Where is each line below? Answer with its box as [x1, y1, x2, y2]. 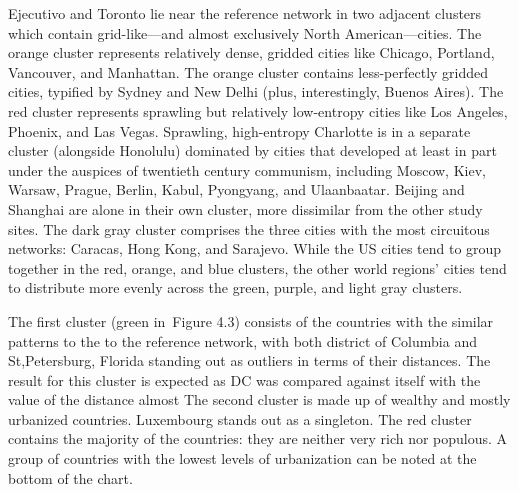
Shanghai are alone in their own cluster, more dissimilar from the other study [8, 198, 483, 219]
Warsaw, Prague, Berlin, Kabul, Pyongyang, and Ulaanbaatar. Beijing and [8, 179, 465, 200]
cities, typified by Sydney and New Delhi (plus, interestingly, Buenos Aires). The [8, 81, 504, 102]
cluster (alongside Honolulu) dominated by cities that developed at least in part [8, 140, 497, 161]
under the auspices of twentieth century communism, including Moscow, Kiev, [8, 159, 486, 180]
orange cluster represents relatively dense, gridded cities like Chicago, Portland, [8, 42, 495, 63]
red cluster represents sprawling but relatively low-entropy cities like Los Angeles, [8, 100, 508, 121]
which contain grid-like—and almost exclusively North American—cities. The [8, 22, 482, 43]
